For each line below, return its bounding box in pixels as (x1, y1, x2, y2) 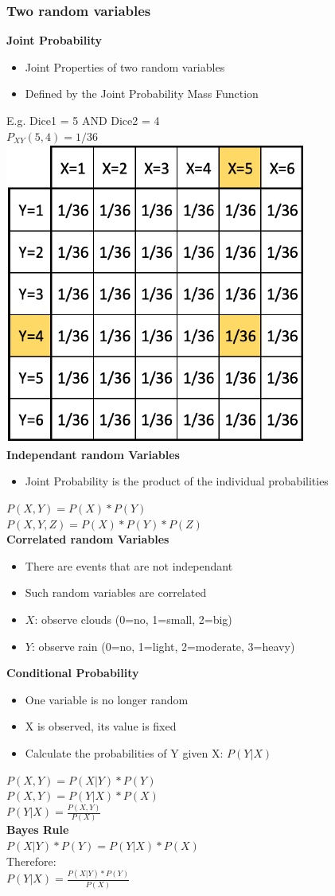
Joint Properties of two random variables (25, 58, 225, 75)
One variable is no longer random (25, 691, 189, 707)
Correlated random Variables (6, 531, 169, 547)
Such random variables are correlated (25, 584, 207, 601)
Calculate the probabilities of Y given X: (25, 744, 224, 761)
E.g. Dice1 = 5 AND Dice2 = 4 (6, 112, 160, 128)
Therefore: (6, 852, 56, 869)
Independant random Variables (6, 446, 180, 462)
